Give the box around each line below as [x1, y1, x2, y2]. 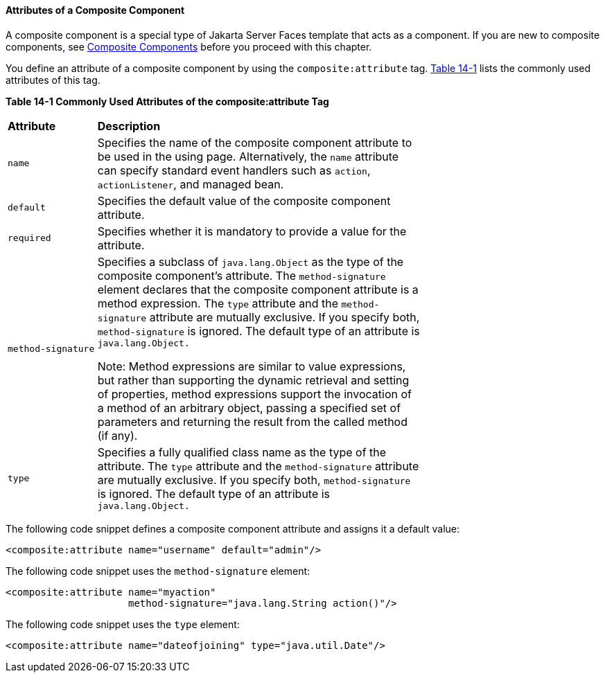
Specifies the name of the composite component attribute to [97, 135, 412, 150]
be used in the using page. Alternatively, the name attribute [97, 149, 399, 163]
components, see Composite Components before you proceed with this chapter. [6, 40, 372, 53]
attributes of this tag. [6, 73, 100, 86]
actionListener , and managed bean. [97, 177, 284, 191]
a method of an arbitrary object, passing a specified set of [97, 400, 401, 415]
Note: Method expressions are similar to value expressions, [97, 359, 406, 373]
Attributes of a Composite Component [6, 4, 185, 16]
